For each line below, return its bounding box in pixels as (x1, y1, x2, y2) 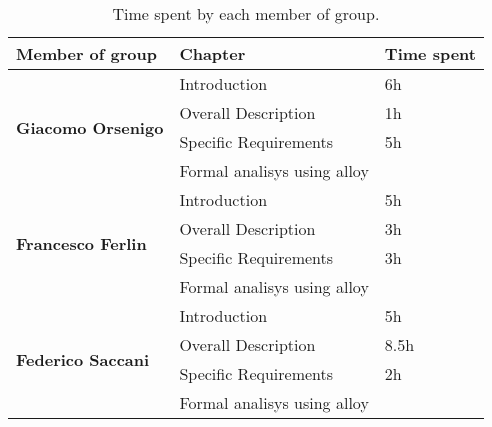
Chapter (179, 42, 246, 65)
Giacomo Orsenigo (16, 115, 164, 139)
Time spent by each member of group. (112, 2, 380, 25)
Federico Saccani (16, 347, 150, 371)
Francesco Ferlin (16, 231, 147, 255)
